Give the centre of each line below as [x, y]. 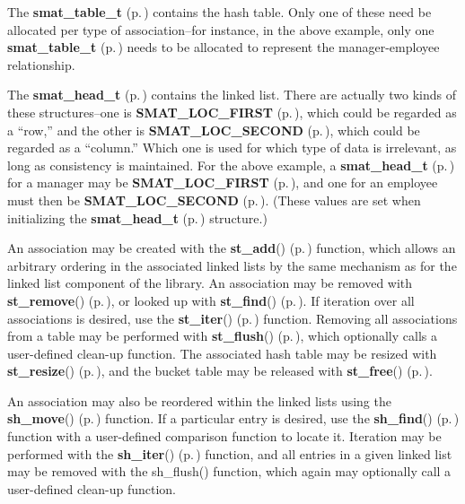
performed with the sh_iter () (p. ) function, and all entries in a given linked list [230, 453]
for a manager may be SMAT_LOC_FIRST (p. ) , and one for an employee [223, 182]
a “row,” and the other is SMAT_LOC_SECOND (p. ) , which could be [214, 130]
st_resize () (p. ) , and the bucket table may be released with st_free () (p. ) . [220, 371]
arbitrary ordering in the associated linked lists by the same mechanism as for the [232, 265]
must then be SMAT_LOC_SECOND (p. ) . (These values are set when [214, 200]
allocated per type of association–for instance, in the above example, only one [221, 29]
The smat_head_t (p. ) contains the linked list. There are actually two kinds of [232, 95]
